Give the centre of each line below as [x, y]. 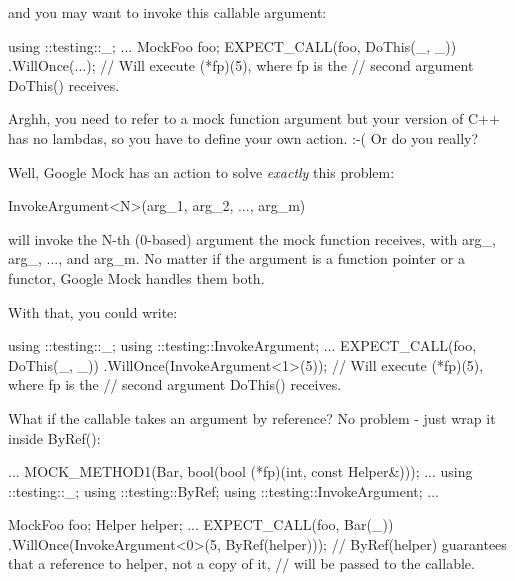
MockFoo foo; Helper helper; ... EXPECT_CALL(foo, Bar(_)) [201, 524]
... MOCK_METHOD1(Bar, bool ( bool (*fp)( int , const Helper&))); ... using [240, 471]
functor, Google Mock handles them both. [136, 277]
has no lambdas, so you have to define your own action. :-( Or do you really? [243, 137]
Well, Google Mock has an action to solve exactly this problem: [201, 171]
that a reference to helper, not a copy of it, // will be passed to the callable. [241, 563]
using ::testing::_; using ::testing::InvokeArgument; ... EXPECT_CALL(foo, [242, 345]
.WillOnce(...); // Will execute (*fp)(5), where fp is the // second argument [241, 65]
